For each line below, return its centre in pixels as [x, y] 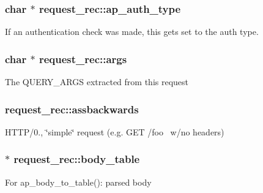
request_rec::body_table [77, 159]
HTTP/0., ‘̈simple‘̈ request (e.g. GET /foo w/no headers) [115, 131]
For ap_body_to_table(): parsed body [78, 182]
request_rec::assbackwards [72, 109]
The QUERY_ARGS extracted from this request [97, 82]
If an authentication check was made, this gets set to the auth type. [132, 32]
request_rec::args [83, 59]
